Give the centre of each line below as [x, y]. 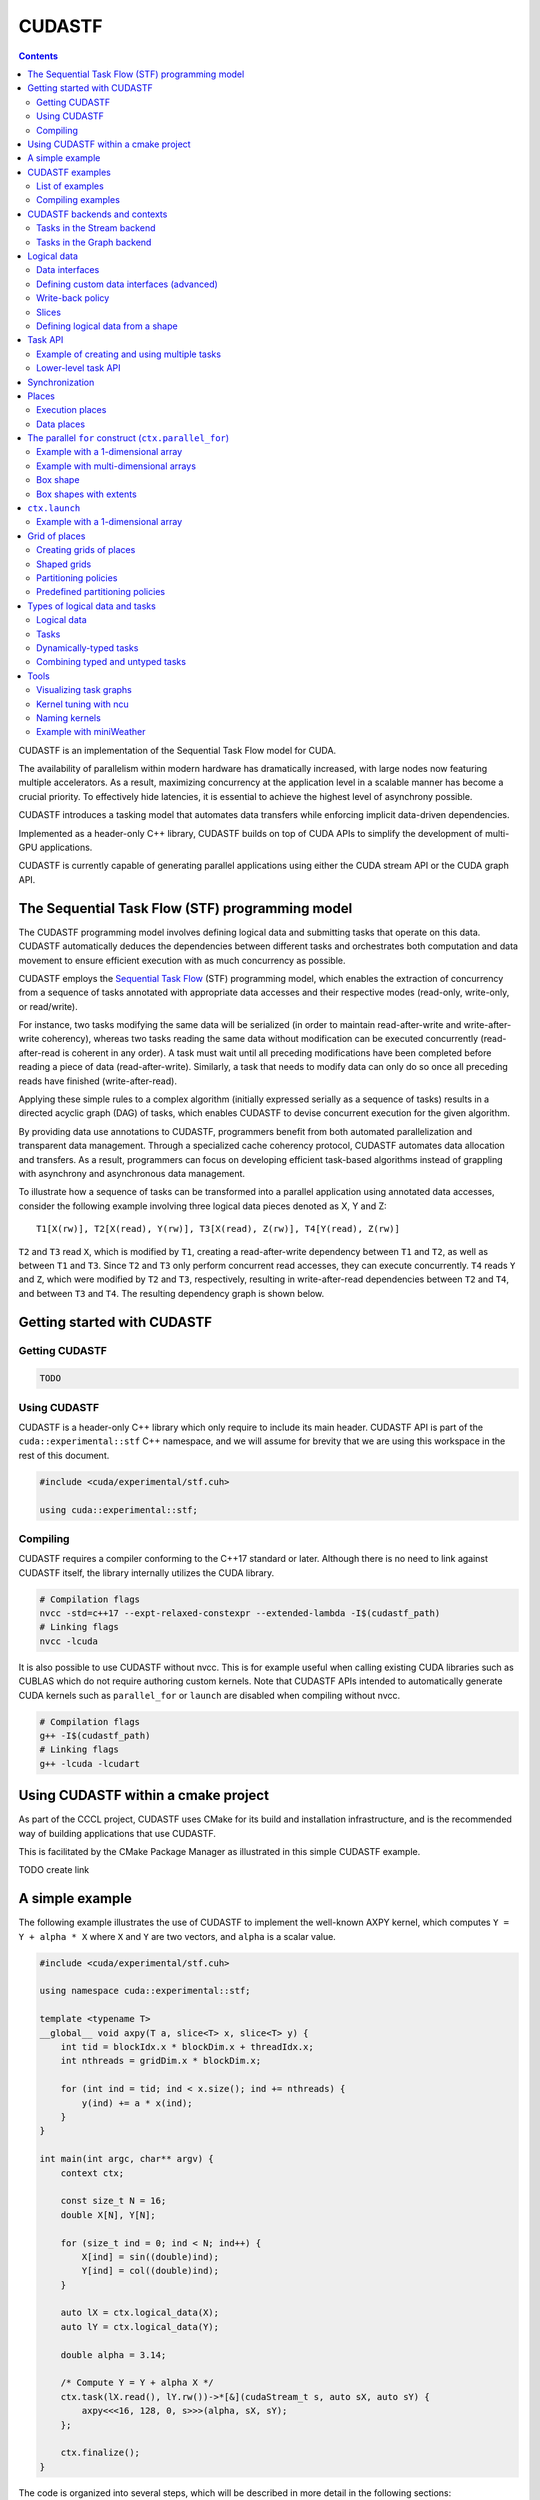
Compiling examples [78, 200]
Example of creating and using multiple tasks [129, 354]
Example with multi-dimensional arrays [116, 466]
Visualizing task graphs [84, 690]
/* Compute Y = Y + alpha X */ [137, 2383]
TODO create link [54, 1870]
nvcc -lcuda [69, 1641]
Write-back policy [73, 298]
